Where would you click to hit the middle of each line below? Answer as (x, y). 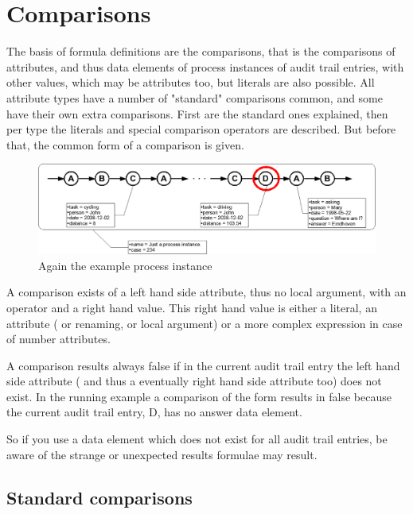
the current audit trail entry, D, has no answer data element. (154, 412)
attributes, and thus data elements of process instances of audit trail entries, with (205, 66)
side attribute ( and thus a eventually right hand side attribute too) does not (194, 381)
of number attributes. (58, 339)
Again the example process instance (125, 265)
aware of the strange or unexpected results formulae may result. (162, 454)
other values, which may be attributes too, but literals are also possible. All (191, 82)
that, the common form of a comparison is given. (125, 144)
